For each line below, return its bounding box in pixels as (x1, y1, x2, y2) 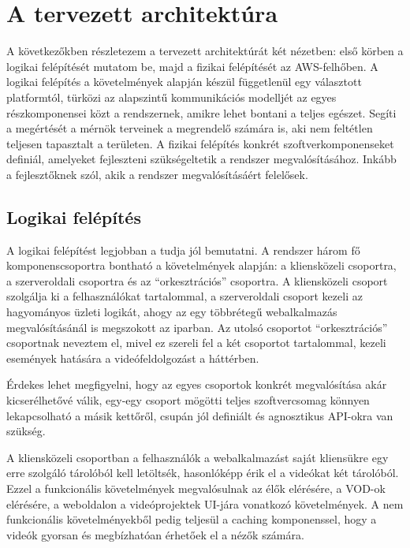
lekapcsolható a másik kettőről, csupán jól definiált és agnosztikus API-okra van (6, 407, 393, 423)
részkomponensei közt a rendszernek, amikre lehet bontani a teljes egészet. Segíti (6, 104, 397, 121)
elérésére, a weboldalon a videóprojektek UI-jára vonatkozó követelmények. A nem (6, 495, 404, 512)
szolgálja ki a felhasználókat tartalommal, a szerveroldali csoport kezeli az (6, 288, 363, 304)
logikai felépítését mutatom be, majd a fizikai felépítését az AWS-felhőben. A (6, 58, 378, 74)
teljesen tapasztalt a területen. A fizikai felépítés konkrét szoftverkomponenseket (6, 135, 394, 151)
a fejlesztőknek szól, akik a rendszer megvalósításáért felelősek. (6, 166, 308, 182)
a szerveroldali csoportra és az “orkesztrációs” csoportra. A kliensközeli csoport (6, 272, 388, 289)
